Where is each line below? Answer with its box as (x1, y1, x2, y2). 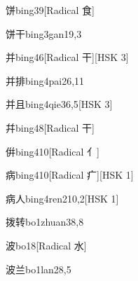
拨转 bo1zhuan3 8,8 (6, 214, 84, 229)
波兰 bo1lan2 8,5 (6, 261, 71, 276)
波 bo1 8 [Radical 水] (6, 238, 87, 252)
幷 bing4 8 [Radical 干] (6, 120, 95, 135)
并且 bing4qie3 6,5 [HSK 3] (6, 97, 113, 111)
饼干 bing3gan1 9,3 (6, 26, 82, 41)
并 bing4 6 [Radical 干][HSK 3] (6, 50, 129, 64)
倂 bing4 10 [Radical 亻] (6, 144, 100, 158)
